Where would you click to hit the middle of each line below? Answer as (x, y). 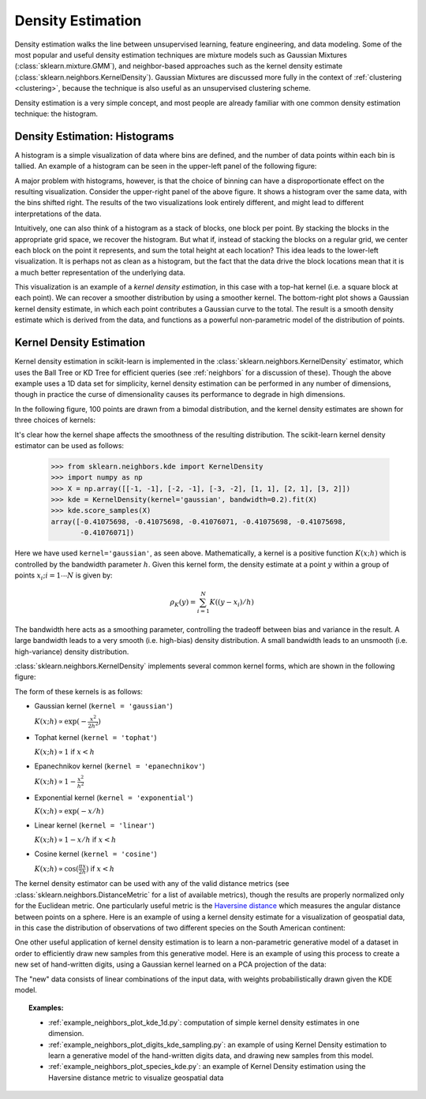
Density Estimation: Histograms (94, 136)
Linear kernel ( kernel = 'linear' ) (95, 825)
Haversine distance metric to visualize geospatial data (136, 1078)
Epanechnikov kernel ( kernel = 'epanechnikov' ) (120, 766)
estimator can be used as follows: (69, 445)
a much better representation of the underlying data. (100, 272)
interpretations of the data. (58, 214)
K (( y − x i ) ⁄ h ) (232, 603)
